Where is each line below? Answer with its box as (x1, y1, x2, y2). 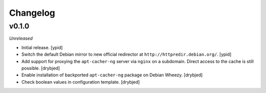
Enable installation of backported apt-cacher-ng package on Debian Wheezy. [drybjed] (21, 72, 203, 78)
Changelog (9, 7, 55, 18)
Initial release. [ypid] (21, 44, 63, 50)
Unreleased (9, 35, 33, 41)
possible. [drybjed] (21, 65, 60, 71)
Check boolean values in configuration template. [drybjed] (21, 79, 140, 85)
